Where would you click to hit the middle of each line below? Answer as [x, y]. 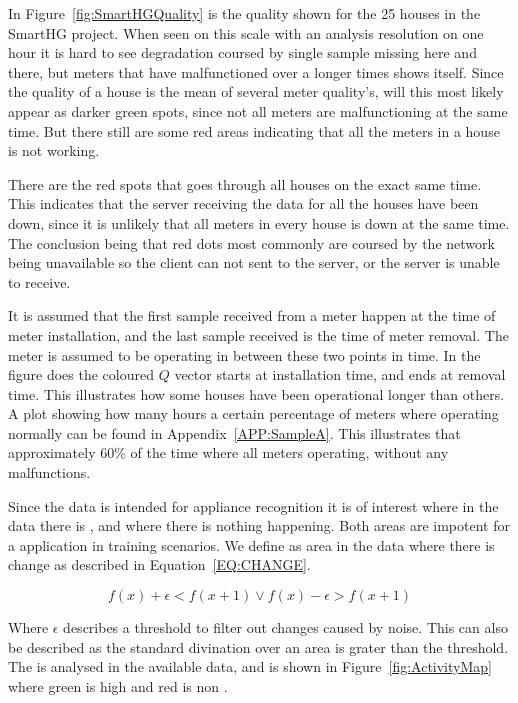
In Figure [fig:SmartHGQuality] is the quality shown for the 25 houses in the [244, 13]
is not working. [54, 150]
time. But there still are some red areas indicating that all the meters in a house [254, 130]
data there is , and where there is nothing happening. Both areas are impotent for [259, 525]
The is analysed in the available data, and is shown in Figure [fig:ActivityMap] [250, 666]
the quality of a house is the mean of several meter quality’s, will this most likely [256, 91]
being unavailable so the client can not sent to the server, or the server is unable [254, 262]
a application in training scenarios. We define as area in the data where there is [251, 544]
